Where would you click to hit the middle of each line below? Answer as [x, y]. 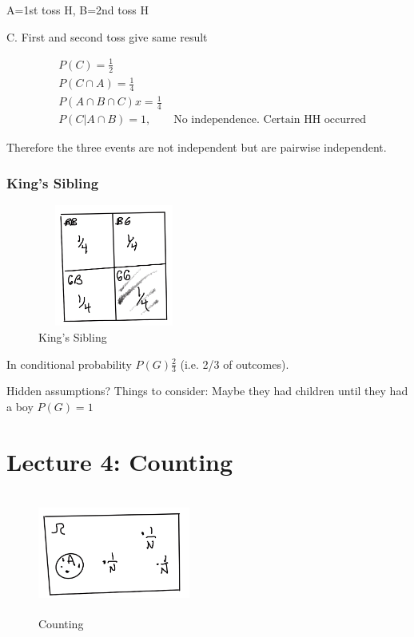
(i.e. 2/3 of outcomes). [235, 364]
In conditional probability [69, 364]
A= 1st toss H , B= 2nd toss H [78, 10]
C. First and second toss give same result [107, 36]
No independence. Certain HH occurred [270, 120]
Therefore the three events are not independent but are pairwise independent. [197, 147]
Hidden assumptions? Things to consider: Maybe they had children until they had [207, 391]
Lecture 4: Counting [120, 461]
